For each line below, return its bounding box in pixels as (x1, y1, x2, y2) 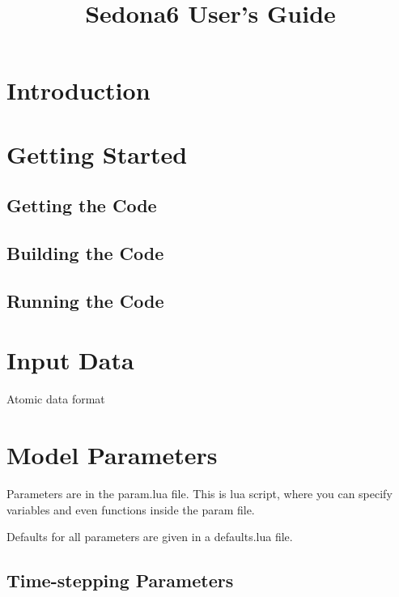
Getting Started (6, 137, 188, 170)
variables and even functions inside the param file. (6, 501, 255, 518)
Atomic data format (6, 390, 105, 407)
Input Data (6, 343, 134, 377)
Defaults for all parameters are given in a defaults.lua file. (6, 528, 293, 545)
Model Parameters (6, 438, 218, 471)
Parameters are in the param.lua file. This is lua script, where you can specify (6, 485, 393, 502)
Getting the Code (6, 193, 157, 218)
